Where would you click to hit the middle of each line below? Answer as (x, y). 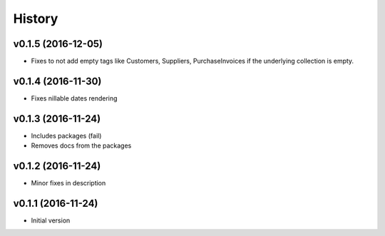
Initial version (51, 220)
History (36, 19)
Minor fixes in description (68, 183)
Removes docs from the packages (81, 145)
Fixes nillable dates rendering (74, 98)
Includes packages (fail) (66, 135)
